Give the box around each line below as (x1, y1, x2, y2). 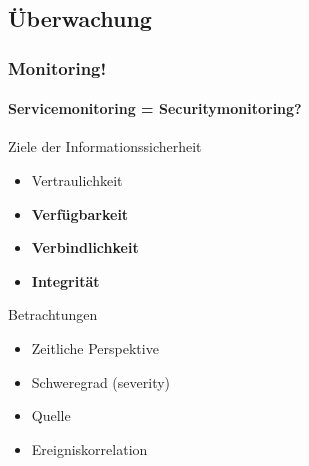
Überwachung (8, 3, 152, 34)
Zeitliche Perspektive (31, 337, 159, 358)
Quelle (31, 405, 71, 426)
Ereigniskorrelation (31, 438, 148, 459)
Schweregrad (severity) (31, 371, 171, 392)
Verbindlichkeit (31, 237, 139, 258)
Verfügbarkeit (31, 203, 129, 224)
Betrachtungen (8, 304, 98, 325)
